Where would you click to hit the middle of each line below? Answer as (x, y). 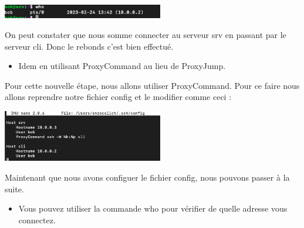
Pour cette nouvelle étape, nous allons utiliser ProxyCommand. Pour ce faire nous (152, 85)
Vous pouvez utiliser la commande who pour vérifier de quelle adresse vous (153, 208)
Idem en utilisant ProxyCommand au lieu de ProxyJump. (122, 66)
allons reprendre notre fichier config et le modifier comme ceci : (118, 97)
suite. (14, 189)
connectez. (37, 220)
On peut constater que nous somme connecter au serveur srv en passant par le (146, 35)
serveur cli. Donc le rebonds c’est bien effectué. (89, 46)
